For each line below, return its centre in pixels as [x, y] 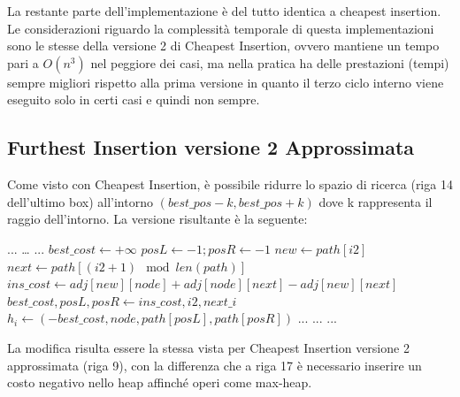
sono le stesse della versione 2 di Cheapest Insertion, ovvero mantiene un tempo [223, 46]
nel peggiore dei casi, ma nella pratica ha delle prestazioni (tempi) [270, 62]
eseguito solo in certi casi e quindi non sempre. [134, 99]
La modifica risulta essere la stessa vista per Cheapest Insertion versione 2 [208, 347]
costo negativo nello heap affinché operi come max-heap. [160, 382]
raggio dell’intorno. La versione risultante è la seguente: [157, 219]
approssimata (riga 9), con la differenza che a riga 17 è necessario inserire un [215, 365]
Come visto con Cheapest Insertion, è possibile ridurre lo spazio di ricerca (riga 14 [230, 184]
